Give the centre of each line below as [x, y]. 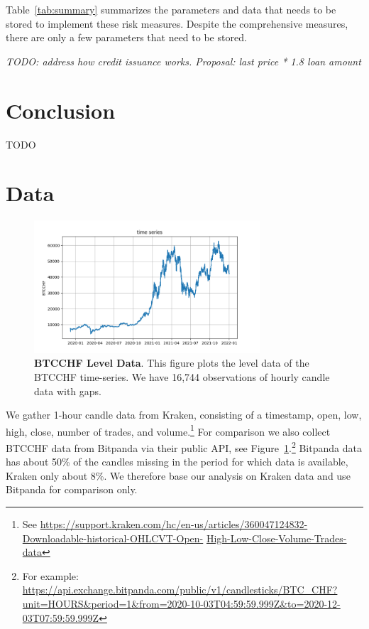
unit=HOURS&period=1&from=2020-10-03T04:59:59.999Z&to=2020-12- [181, 604]
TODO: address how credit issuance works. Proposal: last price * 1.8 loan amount [183, 61]
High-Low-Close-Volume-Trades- [276, 538]
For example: [50, 575]
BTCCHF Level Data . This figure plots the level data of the [172, 363]
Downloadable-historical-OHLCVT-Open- [113, 538]
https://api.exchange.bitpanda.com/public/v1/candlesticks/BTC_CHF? [180, 590]
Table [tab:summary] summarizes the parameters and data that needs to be [171, 9]
